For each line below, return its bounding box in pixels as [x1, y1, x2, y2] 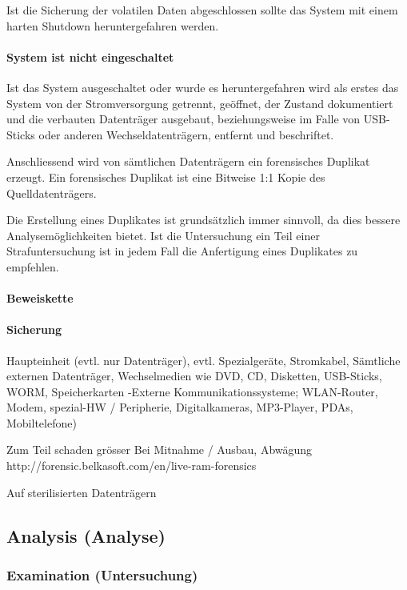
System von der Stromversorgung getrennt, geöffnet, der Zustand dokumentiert [6, 94, 393, 111]
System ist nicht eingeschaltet [6, 48, 174, 65]
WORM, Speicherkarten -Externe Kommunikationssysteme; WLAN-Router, [6, 383, 378, 399]
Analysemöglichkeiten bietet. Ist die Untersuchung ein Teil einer [6, 227, 320, 243]
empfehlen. [6, 258, 59, 275]
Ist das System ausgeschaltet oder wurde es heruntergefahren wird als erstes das [6, 78, 399, 95]
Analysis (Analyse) [6, 523, 166, 548]
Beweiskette [6, 290, 74, 307]
